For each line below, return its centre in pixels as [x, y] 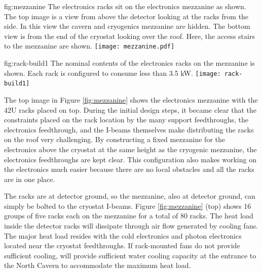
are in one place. [30, 179]
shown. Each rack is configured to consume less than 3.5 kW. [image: [113, 73]
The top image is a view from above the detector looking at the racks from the [126, 16]
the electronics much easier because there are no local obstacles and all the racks [129, 169]
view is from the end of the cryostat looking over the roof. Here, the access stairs [129, 36]
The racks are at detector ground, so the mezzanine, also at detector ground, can [130, 196]
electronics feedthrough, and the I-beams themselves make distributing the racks [129, 129]
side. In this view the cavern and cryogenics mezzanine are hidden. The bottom [127, 26]
